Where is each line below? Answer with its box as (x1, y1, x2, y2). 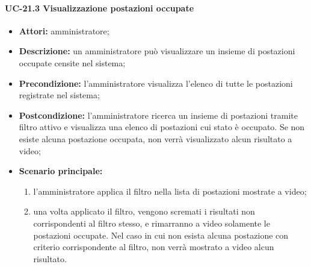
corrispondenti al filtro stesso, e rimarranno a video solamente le (33, 216, 270, 229)
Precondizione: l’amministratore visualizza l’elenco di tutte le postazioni (19, 77, 293, 89)
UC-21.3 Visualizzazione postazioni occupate (5, 1, 194, 14)
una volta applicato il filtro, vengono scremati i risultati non (33, 205, 255, 218)
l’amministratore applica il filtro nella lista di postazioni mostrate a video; (33, 184, 307, 197)
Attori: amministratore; (19, 24, 109, 37)
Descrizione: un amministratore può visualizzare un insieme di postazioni (19, 45, 295, 57)
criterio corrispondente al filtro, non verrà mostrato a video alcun (33, 240, 274, 253)
